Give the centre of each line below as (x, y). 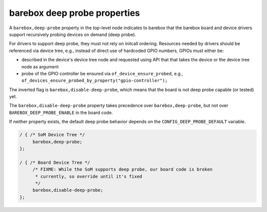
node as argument (40, 66)
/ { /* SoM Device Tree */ (52, 135)
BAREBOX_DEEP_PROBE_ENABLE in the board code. (61, 112)
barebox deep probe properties (75, 13)
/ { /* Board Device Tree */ (55, 162)
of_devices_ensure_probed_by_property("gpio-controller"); (95, 81)
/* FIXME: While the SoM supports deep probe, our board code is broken (122, 169)
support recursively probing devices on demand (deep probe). (73, 34)
